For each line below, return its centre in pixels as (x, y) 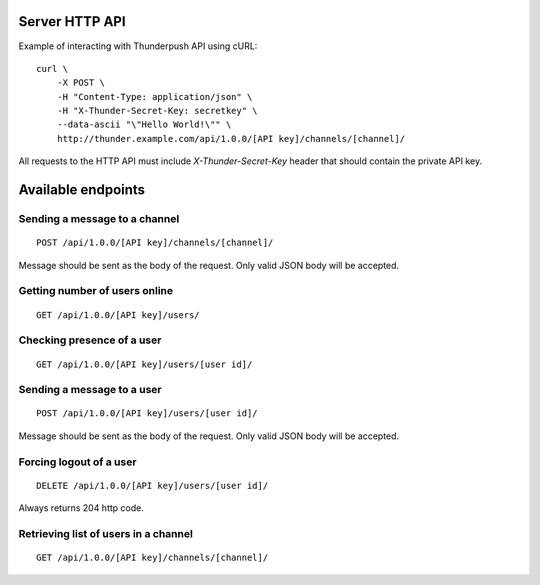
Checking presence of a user (90, 340)
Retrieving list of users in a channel (106, 533)
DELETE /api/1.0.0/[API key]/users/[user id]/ (152, 485)
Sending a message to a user (90, 390)
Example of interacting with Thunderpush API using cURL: (138, 46)
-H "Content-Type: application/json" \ (154, 96)
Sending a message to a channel (99, 219)
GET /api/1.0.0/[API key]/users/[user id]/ (144, 364)
